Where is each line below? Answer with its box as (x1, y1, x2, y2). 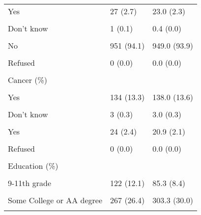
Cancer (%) (8, 74, 48, 85)
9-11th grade (8, 177, 52, 188)
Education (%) (8, 160, 58, 171)
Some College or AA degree (8, 194, 103, 206)
